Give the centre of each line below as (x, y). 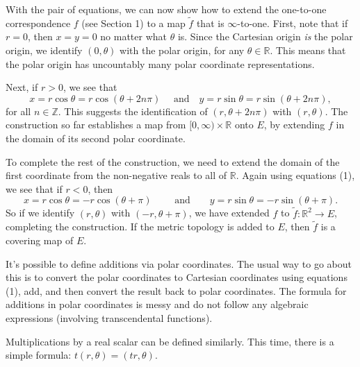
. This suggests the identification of (133, 111)
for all (18, 111)
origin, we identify (44, 50)
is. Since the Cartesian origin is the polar (265, 36)
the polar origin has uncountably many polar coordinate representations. (160, 63)
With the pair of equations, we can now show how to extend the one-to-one (166, 9)
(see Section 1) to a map (133, 23)
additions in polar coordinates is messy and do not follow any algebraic (157, 304)
